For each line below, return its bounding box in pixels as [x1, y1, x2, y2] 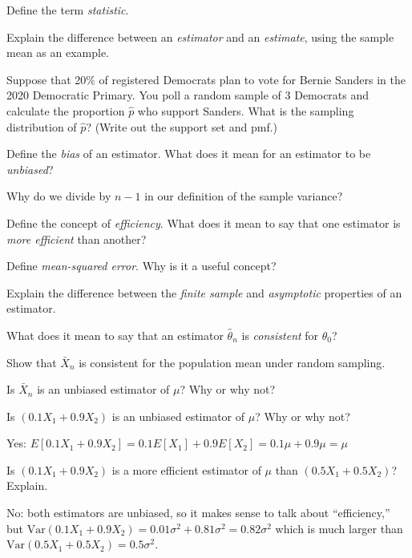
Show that [6, 354, 57, 370]
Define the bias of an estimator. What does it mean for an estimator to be [6, 145, 371, 162]
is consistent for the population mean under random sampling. [79, 354, 386, 370]
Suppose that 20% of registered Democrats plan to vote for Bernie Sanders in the [6, 71, 406, 87]
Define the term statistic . [6, 2, 129, 18]
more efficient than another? [6, 230, 147, 247]
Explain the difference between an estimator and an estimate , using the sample [6, 28, 394, 45]
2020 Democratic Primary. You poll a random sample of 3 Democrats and [6, 87, 370, 103]
